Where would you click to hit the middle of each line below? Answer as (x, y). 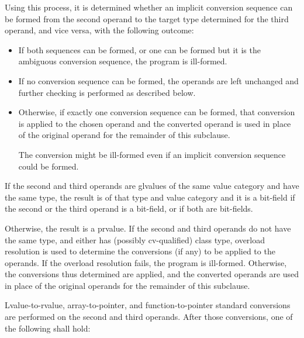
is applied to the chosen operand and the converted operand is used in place (155, 123)
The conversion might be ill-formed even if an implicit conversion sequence (152, 154)
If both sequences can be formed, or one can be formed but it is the (139, 49)
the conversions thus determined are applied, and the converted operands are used (152, 274)
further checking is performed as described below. (107, 92)
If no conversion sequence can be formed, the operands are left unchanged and (158, 80)
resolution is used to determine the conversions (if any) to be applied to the (140, 251)
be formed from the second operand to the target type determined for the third (147, 18)
